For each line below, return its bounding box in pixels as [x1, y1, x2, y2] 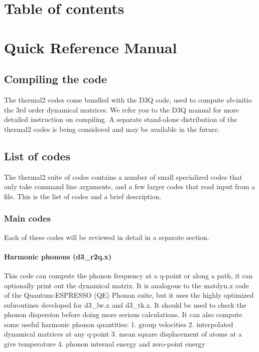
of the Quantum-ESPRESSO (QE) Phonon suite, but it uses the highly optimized [4, 290, 254, 300]
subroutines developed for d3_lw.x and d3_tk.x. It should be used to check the [4, 299, 247, 310]
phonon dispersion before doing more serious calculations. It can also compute [4, 309, 243, 320]
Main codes [4, 212, 51, 225]
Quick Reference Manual [4, 37, 177, 57]
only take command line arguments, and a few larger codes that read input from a [4, 181, 255, 192]
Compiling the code [4, 71, 107, 87]
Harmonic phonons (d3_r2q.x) [4, 251, 112, 261]
